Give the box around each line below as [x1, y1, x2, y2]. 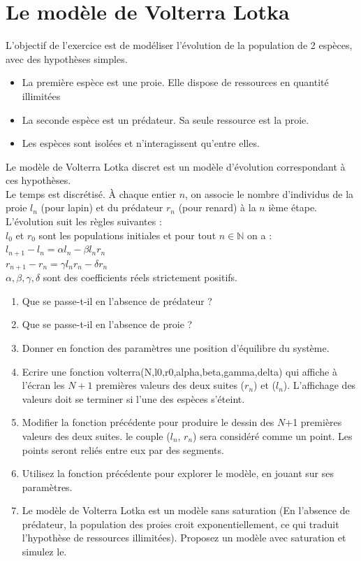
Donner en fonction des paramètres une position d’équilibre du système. [22, 340, 330, 355]
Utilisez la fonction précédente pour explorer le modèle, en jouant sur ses [22, 466, 334, 481]
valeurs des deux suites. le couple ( [22, 428, 170, 443]
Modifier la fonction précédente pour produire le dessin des [22, 415, 274, 429]
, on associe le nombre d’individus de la [185, 186, 354, 201]
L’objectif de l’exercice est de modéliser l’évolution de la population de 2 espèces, [6, 38, 353, 52]
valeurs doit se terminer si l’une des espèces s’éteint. [22, 391, 245, 406]
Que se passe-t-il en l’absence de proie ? [22, 317, 193, 332]
